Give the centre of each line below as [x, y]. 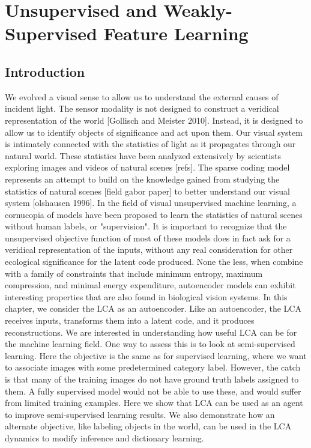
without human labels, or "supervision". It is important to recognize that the [146, 226]
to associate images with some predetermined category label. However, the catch [153, 367]
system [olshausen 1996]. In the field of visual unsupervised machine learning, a [151, 203]
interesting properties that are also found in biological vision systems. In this [146, 296]
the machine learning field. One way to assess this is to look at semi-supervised [150, 344]
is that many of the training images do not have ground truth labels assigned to [152, 379]
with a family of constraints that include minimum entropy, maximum [134, 273]
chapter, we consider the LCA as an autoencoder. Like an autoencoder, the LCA [153, 308]
